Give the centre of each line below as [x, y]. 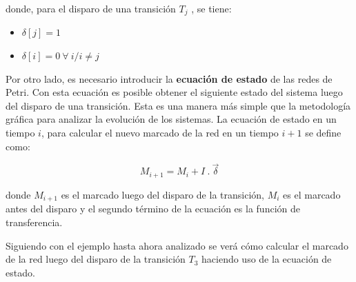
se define [323, 133]
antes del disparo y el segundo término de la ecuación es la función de [153, 209]
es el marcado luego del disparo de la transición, [162, 194]
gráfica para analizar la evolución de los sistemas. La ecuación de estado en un [171, 119]
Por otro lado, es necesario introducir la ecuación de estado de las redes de [169, 78]
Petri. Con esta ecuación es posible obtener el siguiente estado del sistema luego [174, 92]
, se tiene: [211, 8]
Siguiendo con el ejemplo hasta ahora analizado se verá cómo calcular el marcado [177, 245]
